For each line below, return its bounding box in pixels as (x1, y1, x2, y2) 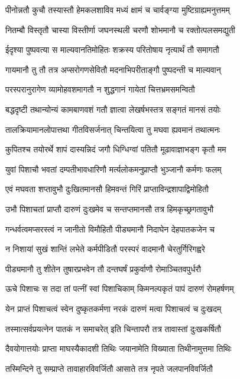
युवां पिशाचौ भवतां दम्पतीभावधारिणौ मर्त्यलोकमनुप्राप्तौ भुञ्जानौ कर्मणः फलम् (5, 163, 222, 175)
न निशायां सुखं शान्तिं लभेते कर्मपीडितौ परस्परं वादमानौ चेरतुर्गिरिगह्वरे (5, 243, 205, 255)
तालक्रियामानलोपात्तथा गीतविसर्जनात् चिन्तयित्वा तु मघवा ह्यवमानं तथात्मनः (5, 123, 220, 135)
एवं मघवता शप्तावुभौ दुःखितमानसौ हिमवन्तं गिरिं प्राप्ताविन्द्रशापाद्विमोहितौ (5, 183, 209, 195)
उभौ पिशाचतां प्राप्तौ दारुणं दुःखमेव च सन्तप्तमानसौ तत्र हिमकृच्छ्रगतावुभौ (5, 202, 214, 215)
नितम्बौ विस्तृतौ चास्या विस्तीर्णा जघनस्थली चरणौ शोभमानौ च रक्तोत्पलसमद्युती (5, 23, 235, 36)
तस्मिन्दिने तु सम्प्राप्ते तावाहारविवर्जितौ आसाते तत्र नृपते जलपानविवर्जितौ (5, 362, 213, 374)
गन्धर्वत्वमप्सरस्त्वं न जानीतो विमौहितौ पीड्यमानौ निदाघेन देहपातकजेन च (5, 222, 215, 235)
